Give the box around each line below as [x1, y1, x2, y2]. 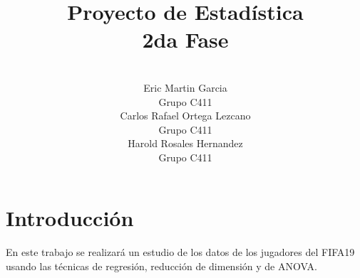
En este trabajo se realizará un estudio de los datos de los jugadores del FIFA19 [6, 245, 355, 260]
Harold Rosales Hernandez [128, 136, 243, 151]
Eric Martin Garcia [143, 80, 227, 95]
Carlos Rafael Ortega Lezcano [120, 108, 251, 123]
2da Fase [142, 25, 229, 54]
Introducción [6, 203, 134, 232]
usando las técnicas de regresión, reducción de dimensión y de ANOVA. [6, 259, 317, 273]
